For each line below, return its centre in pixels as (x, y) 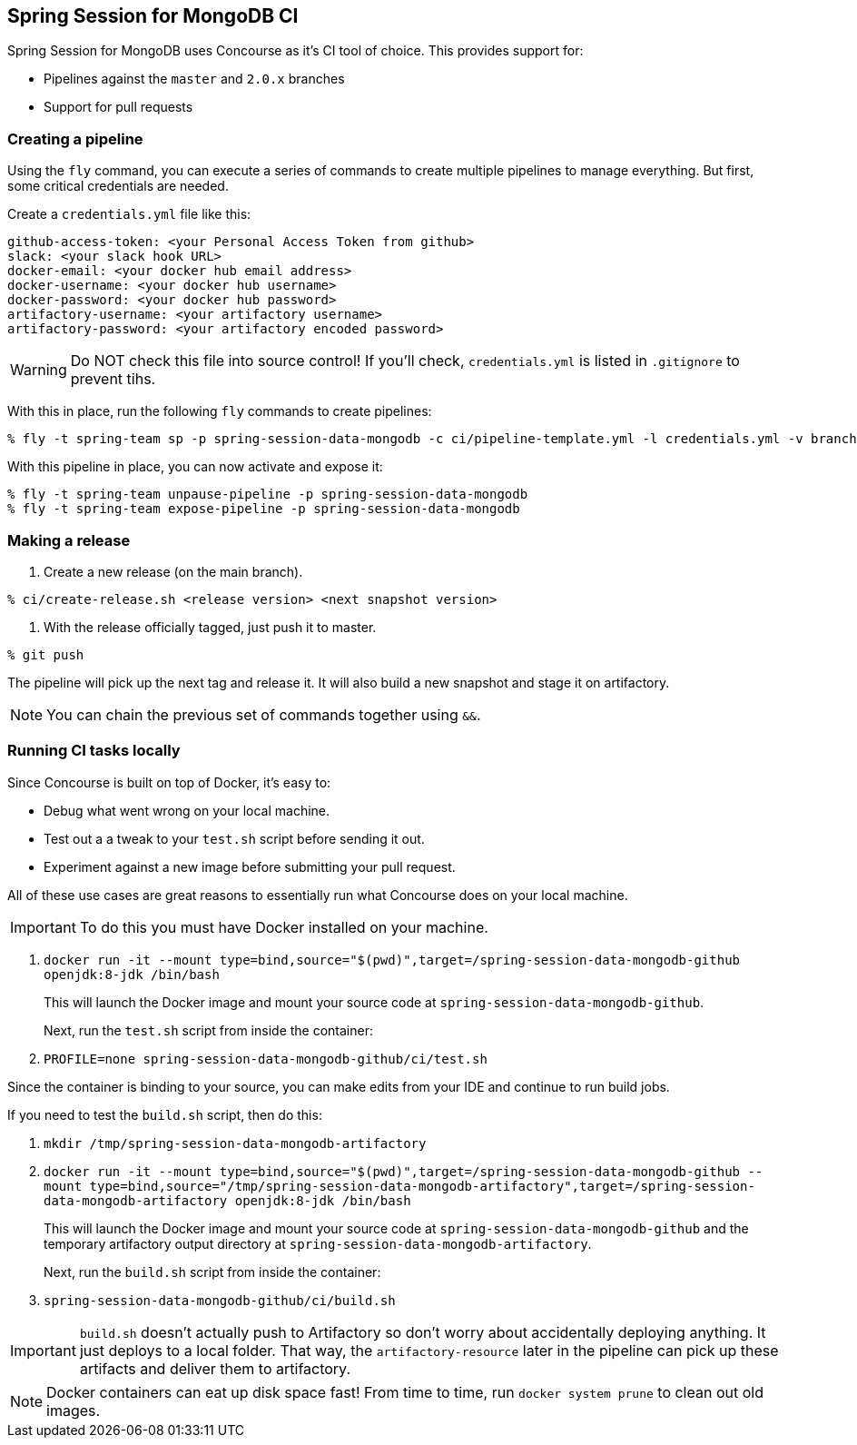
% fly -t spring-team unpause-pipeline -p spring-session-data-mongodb (268, 495)
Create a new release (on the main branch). (173, 571)
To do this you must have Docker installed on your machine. (284, 927)
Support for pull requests (118, 107)
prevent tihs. (113, 379)
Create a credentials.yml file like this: (129, 214)
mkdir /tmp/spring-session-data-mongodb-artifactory (235, 1143)
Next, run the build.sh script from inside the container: (212, 1272)
